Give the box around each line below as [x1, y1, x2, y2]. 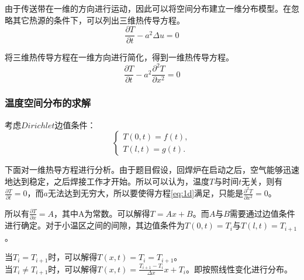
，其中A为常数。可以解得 [54, 207, 150, 219]
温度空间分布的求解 [5, 95, 91, 110]
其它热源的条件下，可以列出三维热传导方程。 [12, 13, 185, 26]
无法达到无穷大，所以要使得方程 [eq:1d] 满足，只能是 [48, 187, 244, 199]
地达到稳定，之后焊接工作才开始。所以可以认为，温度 [5, 175, 209, 187]
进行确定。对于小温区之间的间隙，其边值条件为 [5, 219, 185, 231]
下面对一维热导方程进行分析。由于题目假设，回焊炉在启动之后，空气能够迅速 [5, 163, 299, 176]
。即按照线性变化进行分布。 [185, 262, 292, 275]
